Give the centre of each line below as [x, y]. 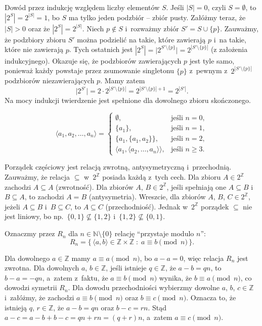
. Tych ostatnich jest [101, 49]
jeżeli [12, 206]
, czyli [217, 7]
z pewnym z [208, 70]
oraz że [39, 28]
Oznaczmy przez [30, 233]
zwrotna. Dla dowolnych [42, 268]
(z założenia [229, 49]
